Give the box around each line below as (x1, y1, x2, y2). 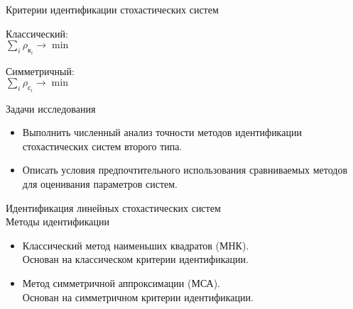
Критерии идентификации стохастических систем (6, 2, 219, 16)
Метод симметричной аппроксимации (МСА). (22, 276, 220, 290)
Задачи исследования (6, 101, 96, 116)
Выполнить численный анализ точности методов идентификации (22, 125, 302, 140)
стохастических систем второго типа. (22, 138, 183, 153)
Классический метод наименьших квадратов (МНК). (22, 237, 249, 252)
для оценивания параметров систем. (22, 176, 178, 191)
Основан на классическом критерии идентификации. (22, 252, 249, 266)
